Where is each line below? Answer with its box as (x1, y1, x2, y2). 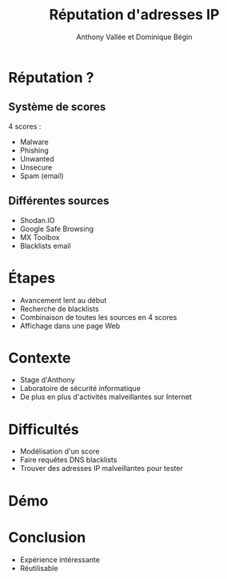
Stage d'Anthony (19, 375, 75, 385)
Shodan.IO (19, 215, 55, 225)
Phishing (19, 146, 50, 155)
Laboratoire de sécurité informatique (19, 384, 141, 393)
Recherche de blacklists (19, 304, 99, 313)
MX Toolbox (19, 232, 60, 242)
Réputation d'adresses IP (49, 6, 220, 24)
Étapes (8, 269, 56, 287)
